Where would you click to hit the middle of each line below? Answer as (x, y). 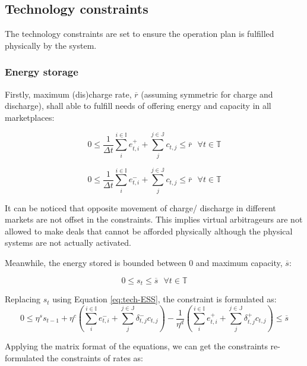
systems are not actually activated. (68, 243)
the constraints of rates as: (95, 357)
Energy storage (42, 72)
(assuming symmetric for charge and (207, 94)
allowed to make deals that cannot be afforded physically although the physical (149, 231)
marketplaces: (30, 117)
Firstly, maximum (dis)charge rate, (68, 94)
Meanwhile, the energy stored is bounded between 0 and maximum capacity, (144, 263)
